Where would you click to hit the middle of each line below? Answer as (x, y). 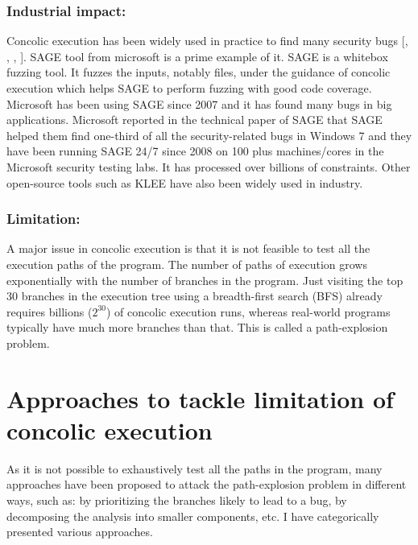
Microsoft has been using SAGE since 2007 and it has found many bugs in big (199, 103)
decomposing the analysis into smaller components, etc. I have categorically (193, 516)
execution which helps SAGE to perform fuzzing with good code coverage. (189, 88)
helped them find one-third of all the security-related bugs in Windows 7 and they (209, 135)
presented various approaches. (80, 532)
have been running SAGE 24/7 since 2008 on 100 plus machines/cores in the (195, 151)
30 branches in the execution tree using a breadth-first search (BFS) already (195, 296)
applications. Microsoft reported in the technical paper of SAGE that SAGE (195, 120)
